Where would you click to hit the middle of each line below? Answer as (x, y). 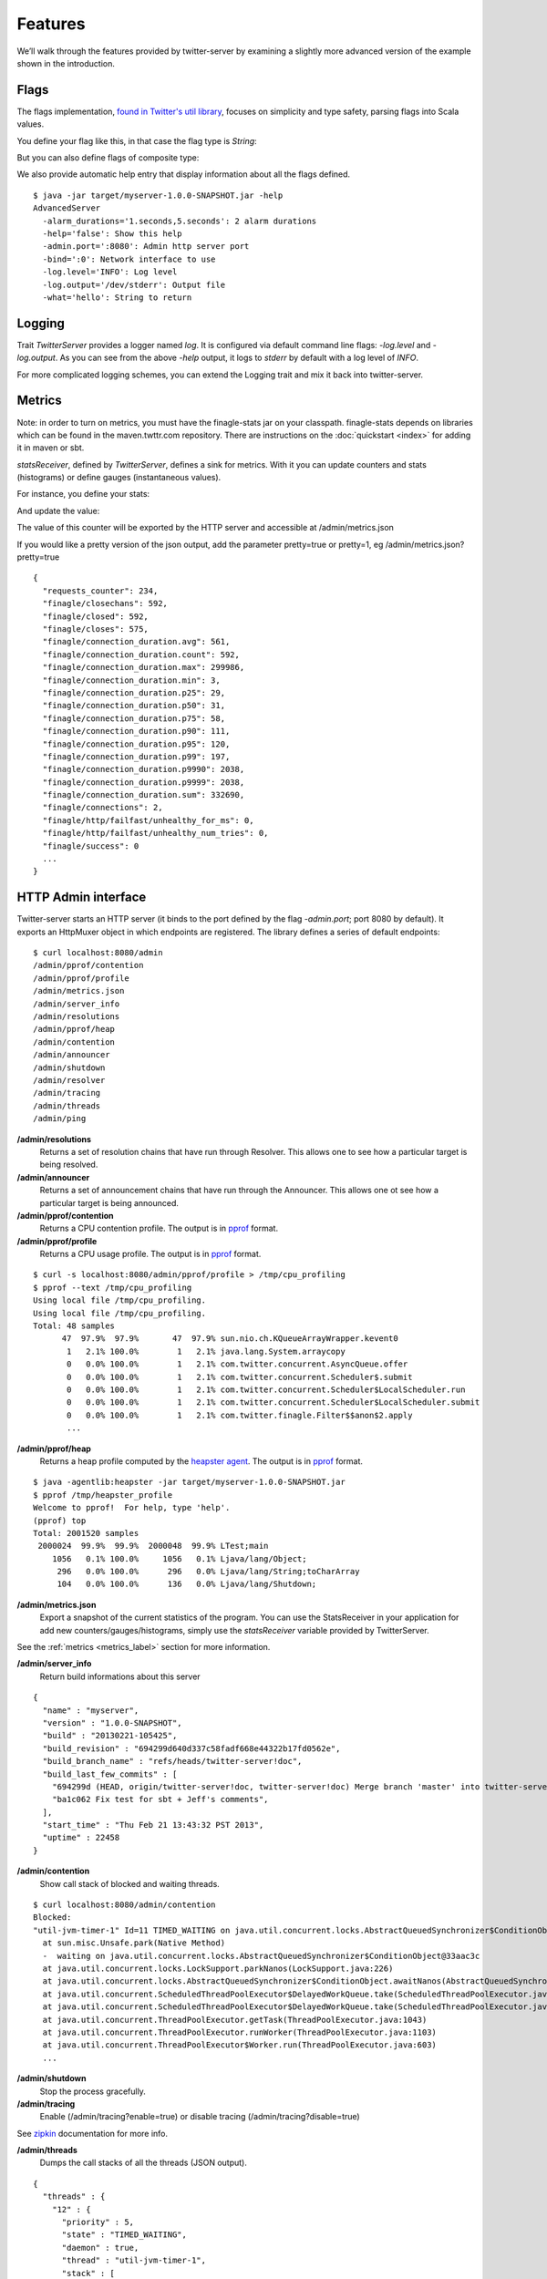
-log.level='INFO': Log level (110, 272)
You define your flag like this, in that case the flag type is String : (137, 140)
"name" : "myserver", (91, 1710)
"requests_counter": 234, (100, 591)
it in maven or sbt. (51, 448)
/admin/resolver (69, 1080)
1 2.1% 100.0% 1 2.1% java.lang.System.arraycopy (206, 1351)
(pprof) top (60, 1521)
